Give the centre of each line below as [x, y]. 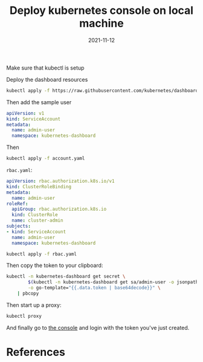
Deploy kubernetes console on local [101, 11]
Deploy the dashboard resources [47, 79]
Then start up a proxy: [34, 305]
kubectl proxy [24, 316]
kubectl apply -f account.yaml [46, 159]
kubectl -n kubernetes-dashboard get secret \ [66, 277]
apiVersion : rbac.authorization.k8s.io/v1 [60, 181]
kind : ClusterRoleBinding [39, 186]
